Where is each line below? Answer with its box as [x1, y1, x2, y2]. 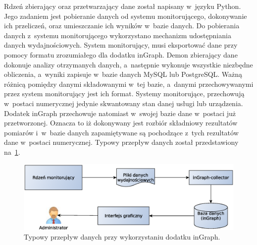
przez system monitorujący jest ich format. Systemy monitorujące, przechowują [4, 88, 245, 99]
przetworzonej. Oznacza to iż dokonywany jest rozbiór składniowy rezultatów [4, 118, 238, 128]
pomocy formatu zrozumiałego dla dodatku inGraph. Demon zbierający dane [4, 49, 238, 60]
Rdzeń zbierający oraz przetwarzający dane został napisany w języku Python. [4, 1, 241, 11]
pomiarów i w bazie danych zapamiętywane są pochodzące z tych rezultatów [4, 127, 239, 137]
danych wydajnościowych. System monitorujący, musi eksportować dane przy [4, 40, 238, 50]
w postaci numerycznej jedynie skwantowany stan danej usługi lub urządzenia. [4, 98, 243, 108]
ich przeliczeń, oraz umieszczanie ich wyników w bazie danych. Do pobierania [4, 20, 240, 31]
